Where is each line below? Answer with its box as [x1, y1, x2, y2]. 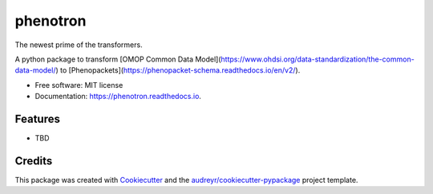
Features [14, 112, 60, 125]
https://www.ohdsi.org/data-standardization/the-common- [221, 54, 415, 64]
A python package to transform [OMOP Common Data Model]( [14, 54, 221, 64]
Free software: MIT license [34, 80, 123, 89]
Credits [14, 154, 53, 168]
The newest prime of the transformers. [14, 40, 144, 49]
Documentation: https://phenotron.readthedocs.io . [34, 92, 202, 101]
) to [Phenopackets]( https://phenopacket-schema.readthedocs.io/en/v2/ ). [55, 65, 301, 75]
